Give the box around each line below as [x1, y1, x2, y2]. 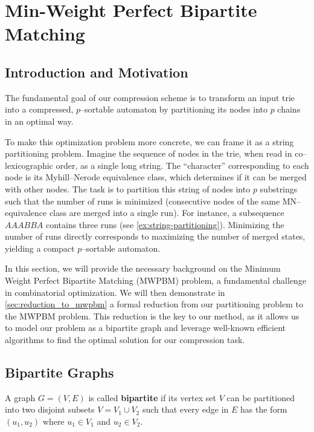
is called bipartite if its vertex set [88, 391, 216, 404]
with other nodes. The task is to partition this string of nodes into [5, 182, 251, 195]
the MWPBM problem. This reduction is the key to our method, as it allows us [5, 309, 300, 322]
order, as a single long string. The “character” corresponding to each [56, 159, 309, 171]
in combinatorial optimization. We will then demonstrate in [5, 286, 225, 298]
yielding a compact [5, 241, 75, 254]
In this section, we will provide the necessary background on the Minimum [5, 262, 281, 275]
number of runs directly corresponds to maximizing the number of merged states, [5, 230, 306, 243]
